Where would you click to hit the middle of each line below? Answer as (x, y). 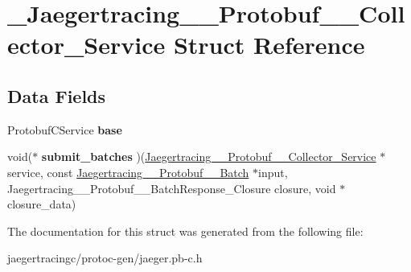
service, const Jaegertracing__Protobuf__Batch (128, 172)
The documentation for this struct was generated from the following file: (185, 231)
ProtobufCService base (65, 129)
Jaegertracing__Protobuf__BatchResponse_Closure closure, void (172, 188)
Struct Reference (269, 45)
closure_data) (42, 204)
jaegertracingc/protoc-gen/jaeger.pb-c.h (105, 258)
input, (273, 172)
